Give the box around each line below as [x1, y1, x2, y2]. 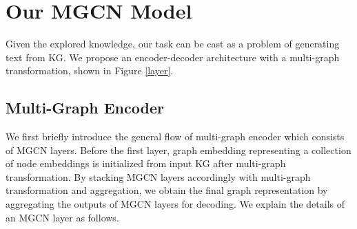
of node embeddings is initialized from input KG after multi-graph [6, 156, 286, 171]
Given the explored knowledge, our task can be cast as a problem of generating [6, 36, 340, 51]
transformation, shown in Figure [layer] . [6, 63, 174, 78]
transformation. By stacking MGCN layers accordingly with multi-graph [6, 169, 311, 184]
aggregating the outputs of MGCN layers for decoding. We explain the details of [6, 197, 345, 211]
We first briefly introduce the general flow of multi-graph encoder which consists [6, 129, 345, 144]
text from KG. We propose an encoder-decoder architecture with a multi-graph [6, 50, 340, 64]
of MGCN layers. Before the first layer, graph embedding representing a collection [6, 142, 351, 157]
